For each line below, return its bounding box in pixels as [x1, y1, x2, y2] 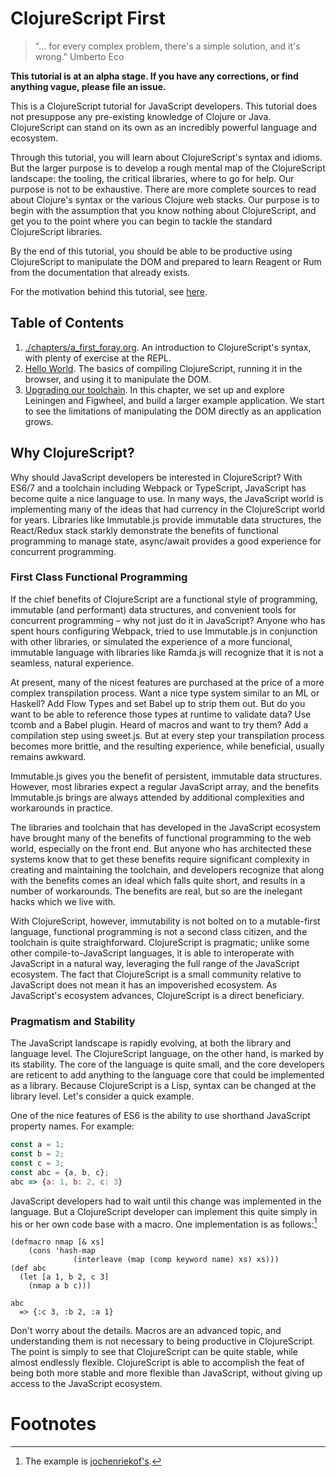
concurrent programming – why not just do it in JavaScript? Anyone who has [10, 614, 326, 626]
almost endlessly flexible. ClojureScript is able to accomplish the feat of [10, 1357, 305, 1369]
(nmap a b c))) [28, 1281, 92, 1291]
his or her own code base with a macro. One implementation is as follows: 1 [10, 1216, 318, 1230]
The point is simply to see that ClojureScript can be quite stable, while [10, 1346, 298, 1358]
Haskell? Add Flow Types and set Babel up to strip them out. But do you [10, 697, 306, 709]
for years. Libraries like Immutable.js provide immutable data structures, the [10, 513, 322, 526]
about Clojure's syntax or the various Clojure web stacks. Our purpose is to [10, 193, 320, 206]
